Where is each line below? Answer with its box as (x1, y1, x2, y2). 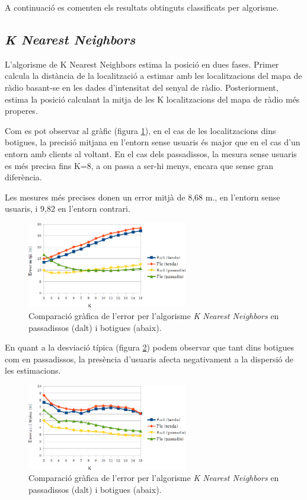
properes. (5, 104, 38, 117)
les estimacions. (5, 364, 61, 377)
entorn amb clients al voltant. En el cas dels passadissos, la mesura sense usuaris (5, 147, 297, 160)
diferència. (5, 171, 42, 183)
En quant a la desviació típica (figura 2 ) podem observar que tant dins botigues (5, 341, 294, 353)
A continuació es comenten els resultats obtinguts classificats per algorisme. (5, 1, 279, 13)
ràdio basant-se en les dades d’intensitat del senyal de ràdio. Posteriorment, (5, 81, 279, 93)
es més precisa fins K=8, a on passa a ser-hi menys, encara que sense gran (5, 159, 274, 171)
